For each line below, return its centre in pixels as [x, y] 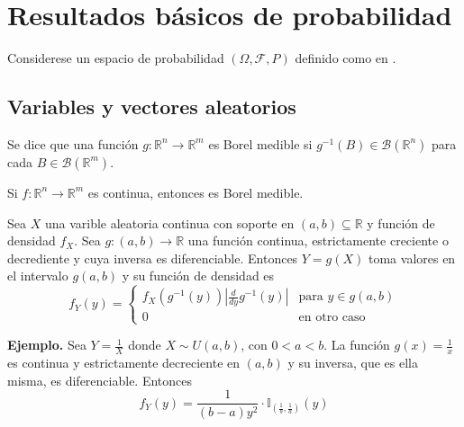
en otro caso [332, 318]
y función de [401, 222]
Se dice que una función [73, 143]
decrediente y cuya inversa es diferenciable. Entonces [153, 258]
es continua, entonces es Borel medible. [196, 192]
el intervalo [38, 276]
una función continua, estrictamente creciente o [318, 240]
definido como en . [346, 58]
